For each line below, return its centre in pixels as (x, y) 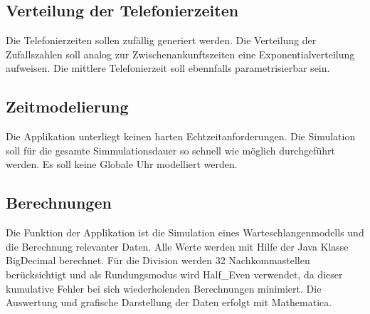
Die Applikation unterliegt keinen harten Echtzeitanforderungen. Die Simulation (181, 136)
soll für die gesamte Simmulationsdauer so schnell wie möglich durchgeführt (170, 150)
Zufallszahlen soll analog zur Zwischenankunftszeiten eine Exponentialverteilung (180, 54)
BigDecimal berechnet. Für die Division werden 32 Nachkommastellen (158, 260)
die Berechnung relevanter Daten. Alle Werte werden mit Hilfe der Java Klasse (177, 246)
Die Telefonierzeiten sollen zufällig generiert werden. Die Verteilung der (161, 40)
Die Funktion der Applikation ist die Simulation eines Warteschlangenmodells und (185, 232)
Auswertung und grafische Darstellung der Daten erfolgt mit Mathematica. (169, 302)
